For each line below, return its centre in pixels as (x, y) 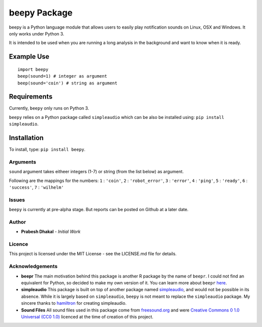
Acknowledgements (33, 266)
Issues (17, 200)
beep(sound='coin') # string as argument (67, 83)
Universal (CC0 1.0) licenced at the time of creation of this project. (87, 317)
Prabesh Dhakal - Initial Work (51, 232)
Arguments (23, 162)
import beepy (33, 69)
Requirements (31, 97)
